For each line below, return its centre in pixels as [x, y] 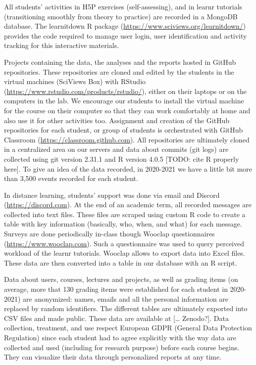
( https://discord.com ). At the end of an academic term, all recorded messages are [128, 205]
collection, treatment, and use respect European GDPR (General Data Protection [128, 328]
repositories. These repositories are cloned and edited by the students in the [119, 71]
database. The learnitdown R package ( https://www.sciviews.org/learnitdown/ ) [125, 26]
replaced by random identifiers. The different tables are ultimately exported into [126, 308]
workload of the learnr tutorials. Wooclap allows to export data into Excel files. [125, 253]
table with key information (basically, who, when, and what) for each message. [123, 224]
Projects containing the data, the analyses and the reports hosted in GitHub [120, 62]
